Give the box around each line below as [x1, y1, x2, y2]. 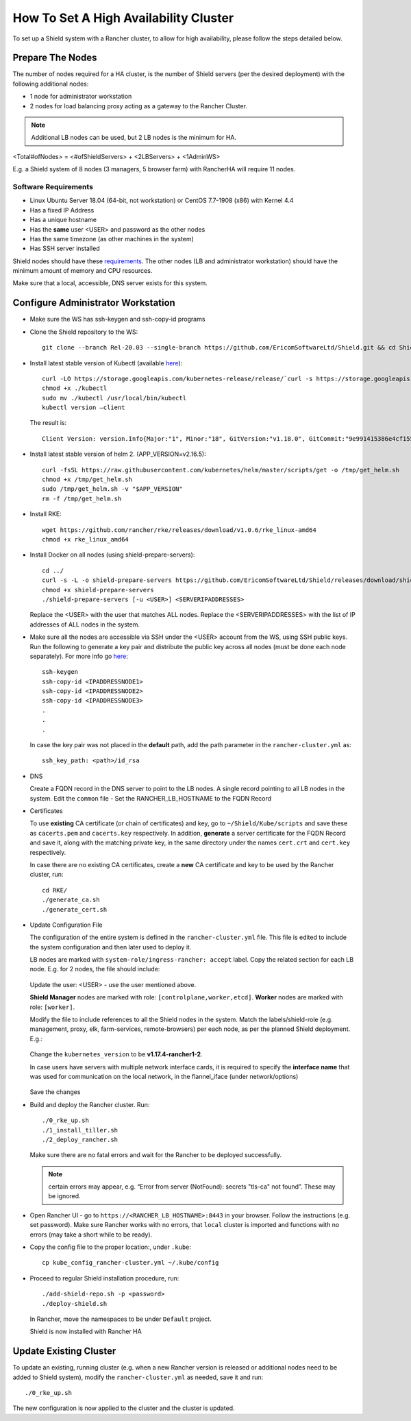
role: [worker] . [29, 1003, 75, 1011]
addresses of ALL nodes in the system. [29, 620, 140, 629]
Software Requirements [12, 182, 94, 191]
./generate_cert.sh [42, 906, 108, 913]
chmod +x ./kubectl [42, 385, 108, 392]
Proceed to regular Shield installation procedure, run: [29, 1274, 179, 1282]
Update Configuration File [29, 921, 103, 929]
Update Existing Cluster [12, 1346, 116, 1357]
